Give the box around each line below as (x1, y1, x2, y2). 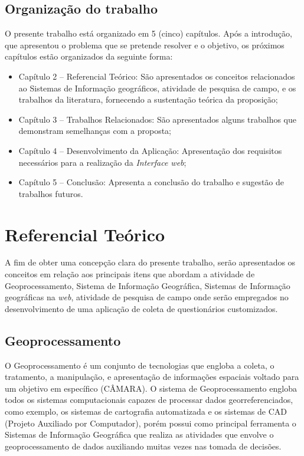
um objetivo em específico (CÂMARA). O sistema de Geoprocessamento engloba (5, 382, 297, 394)
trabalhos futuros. (18, 187, 83, 199)
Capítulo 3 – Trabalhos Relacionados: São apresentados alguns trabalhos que (18, 113, 296, 125)
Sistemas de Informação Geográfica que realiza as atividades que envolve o (5, 428, 274, 441)
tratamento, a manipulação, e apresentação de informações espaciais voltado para (5, 370, 299, 383)
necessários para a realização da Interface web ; (18, 156, 187, 168)
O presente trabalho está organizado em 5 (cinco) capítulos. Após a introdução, (5, 27, 292, 40)
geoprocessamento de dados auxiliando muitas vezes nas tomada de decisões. (5, 439, 282, 452)
